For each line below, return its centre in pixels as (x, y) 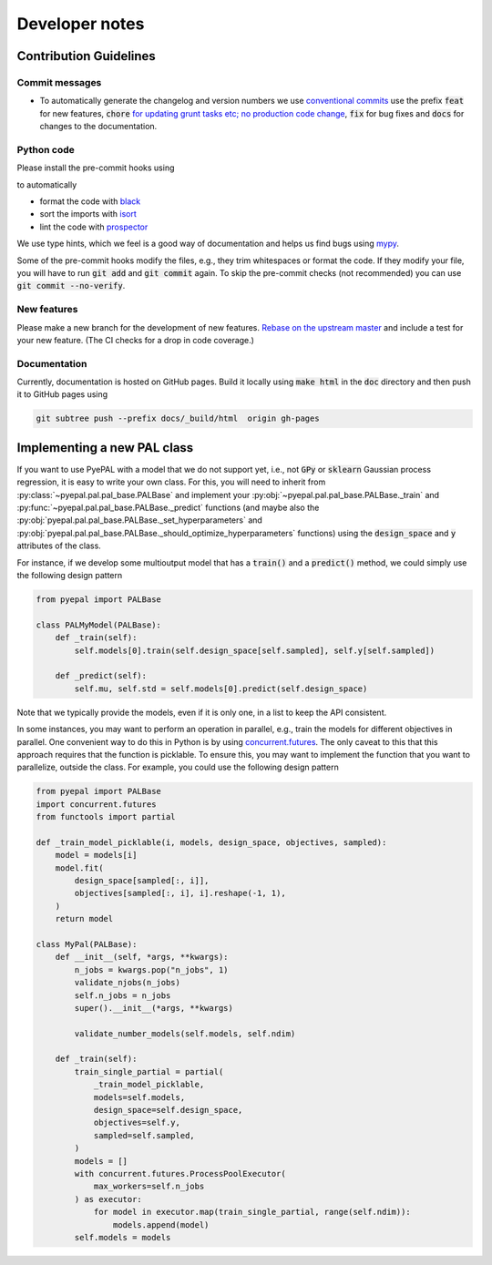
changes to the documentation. (98, 127)
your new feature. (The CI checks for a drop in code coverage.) (136, 340)
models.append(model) (161, 1224)
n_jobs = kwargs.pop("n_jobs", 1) (151, 969)
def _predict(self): (101, 676)
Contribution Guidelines (87, 56)
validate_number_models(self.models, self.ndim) (185, 1033)
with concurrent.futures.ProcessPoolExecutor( (180, 1173)
